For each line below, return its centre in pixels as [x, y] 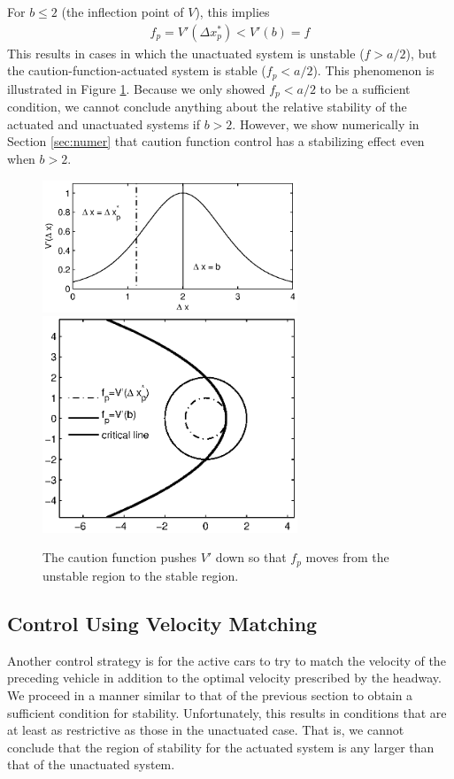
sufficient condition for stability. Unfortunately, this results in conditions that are [227, 712]
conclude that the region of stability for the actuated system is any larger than [221, 747]
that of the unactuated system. [91, 764]
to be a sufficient [365, 88]
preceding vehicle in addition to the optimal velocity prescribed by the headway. [224, 678]
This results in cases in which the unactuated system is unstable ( [186, 53]
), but [421, 53]
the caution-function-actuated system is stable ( [137, 70]
